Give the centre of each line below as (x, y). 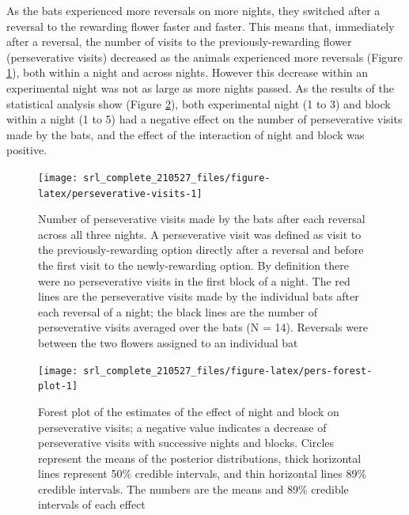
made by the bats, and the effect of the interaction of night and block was (186, 134)
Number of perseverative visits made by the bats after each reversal (202, 219)
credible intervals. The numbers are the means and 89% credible (193, 488)
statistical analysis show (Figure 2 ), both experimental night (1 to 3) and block (199, 103)
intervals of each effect (92, 504)
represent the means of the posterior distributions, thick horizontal (200, 458)
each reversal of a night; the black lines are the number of (178, 311)
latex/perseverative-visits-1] (120, 193)
